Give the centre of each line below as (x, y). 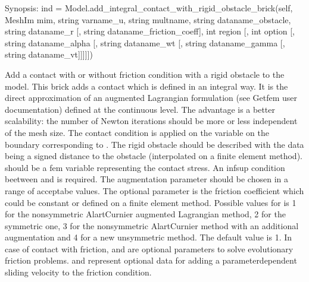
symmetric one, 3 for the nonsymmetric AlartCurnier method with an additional (152, 225)
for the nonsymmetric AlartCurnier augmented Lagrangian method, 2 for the (145, 214)
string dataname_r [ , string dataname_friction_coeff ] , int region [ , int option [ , (150, 31)
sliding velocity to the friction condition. (78, 272)
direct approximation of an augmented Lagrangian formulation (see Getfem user (151, 98)
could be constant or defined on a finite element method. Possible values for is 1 (151, 202)
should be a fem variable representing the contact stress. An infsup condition (145, 167)
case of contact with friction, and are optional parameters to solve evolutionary (149, 248)
